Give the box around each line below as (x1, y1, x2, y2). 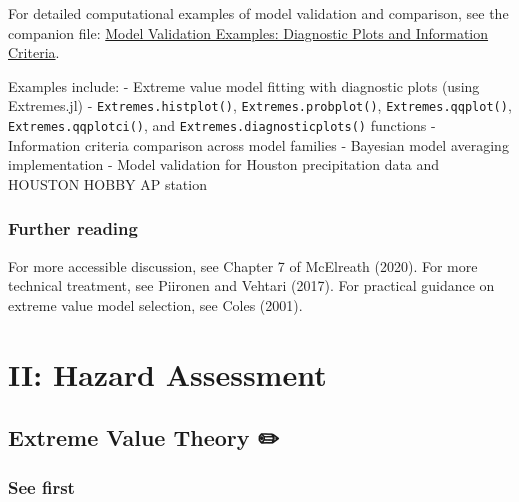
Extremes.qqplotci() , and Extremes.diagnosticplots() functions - (8, 115, 436, 136)
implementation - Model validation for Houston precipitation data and (8, 154, 440, 175)
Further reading (8, 216, 138, 241)
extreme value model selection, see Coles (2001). (8, 294, 303, 315)
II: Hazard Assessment (8, 353, 327, 394)
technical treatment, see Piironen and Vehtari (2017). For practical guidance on (8, 275, 495, 296)
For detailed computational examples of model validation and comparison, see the (8, 3, 509, 23)
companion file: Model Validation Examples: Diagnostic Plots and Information (8, 22, 489, 43)
